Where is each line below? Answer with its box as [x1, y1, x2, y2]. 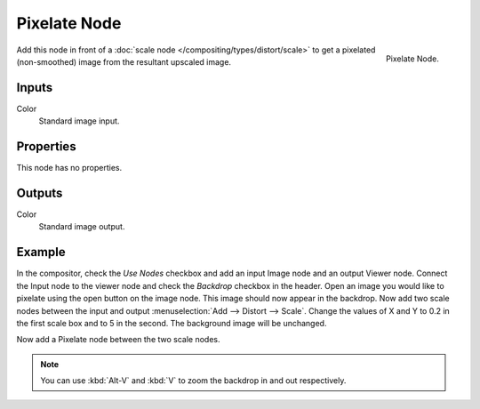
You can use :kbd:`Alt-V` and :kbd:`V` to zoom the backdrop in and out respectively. [40, 375, 347, 386]
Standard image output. [38, 221, 125, 232]
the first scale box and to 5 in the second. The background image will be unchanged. [16, 317, 327, 328]
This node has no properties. [16, 163, 123, 173]
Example [16, 245, 66, 260]
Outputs [16, 185, 63, 200]
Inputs [16, 80, 53, 95]
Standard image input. [38, 116, 120, 126]
